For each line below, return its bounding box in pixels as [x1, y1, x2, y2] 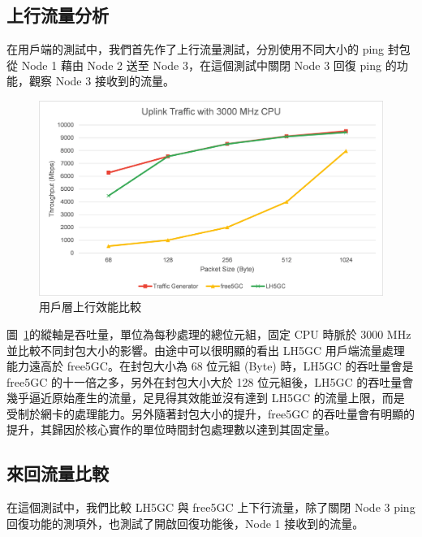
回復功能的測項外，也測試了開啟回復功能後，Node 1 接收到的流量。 [6, 514, 364, 531]
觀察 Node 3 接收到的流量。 [28, 72, 174, 89]
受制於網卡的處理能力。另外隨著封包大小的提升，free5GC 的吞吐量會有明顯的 [6, 405, 415, 422]
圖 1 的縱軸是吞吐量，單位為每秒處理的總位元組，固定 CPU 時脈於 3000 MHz [6, 325, 411, 342]
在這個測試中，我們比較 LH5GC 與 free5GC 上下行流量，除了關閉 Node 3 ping [6, 499, 416, 516]
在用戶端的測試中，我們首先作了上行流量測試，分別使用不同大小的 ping [6, 41, 385, 58]
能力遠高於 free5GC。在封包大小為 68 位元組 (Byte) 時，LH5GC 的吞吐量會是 [6, 357, 414, 375]
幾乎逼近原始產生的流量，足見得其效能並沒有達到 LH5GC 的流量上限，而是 [6, 389, 405, 406]
